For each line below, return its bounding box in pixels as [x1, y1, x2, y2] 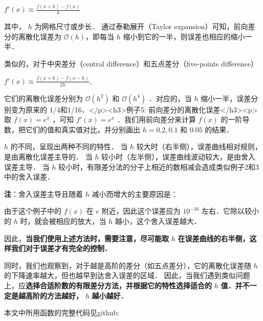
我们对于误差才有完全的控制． [11, 243, 112, 254]
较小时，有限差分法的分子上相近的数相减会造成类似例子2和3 [58, 161, 259, 172]
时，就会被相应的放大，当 [20, 216, 106, 226]
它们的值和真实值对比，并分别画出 [25, 124, 140, 134]
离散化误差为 [18, 31, 61, 41]
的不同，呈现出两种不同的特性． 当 [10, 141, 128, 152]
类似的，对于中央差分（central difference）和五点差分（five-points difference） [4, 58, 258, 68]
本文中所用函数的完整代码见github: [4, 307, 120, 318]
